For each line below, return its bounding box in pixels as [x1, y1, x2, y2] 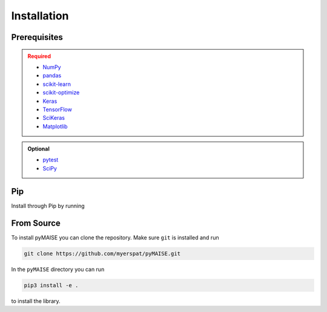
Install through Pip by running [11, 202, 85, 209]
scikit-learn [42, 80, 71, 88]
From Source [11, 218, 61, 228]
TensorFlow [42, 106, 72, 113]
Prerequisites [11, 32, 63, 42]
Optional [27, 145, 50, 152]
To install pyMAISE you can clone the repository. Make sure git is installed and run [11, 233, 219, 241]
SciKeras [42, 114, 65, 122]
